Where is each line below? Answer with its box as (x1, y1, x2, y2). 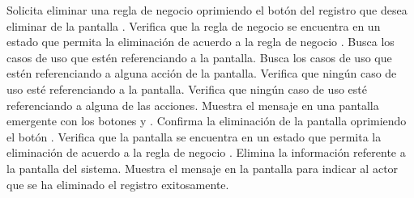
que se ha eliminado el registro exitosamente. (6, 175, 229, 192)
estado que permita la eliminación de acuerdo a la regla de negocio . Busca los (6, 33, 395, 50)
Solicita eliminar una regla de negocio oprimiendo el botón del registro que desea (6, 2, 408, 18)
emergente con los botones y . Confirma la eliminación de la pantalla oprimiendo (6, 112, 407, 129)
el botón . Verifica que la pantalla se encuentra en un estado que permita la (6, 128, 382, 145)
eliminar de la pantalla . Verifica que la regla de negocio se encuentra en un (6, 17, 381, 34)
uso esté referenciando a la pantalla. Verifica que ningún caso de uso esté (6, 80, 367, 97)
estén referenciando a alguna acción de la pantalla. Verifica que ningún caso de (6, 65, 397, 82)
